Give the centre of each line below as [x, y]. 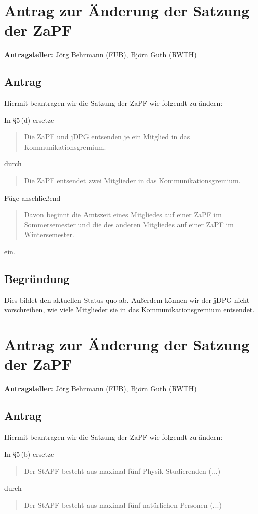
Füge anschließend [32, 197]
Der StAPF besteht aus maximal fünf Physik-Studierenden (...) [122, 471]
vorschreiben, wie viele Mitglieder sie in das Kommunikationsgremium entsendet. [130, 310]
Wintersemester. [49, 234]
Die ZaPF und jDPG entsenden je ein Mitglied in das [107, 137]
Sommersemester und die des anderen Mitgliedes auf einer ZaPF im [129, 224]
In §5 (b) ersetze [29, 454]
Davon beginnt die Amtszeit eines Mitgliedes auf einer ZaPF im [123, 215]
